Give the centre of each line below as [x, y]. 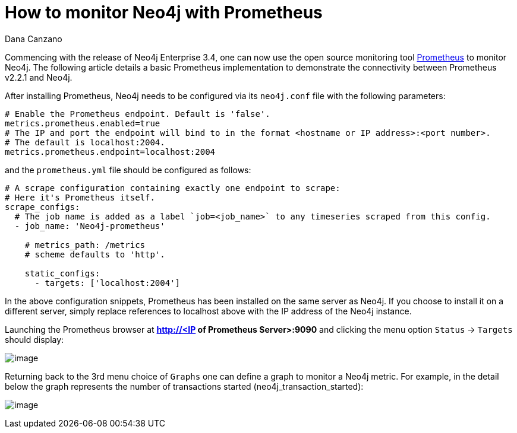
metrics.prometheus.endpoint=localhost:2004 [110, 152]
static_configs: [62, 273]
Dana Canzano [34, 39]
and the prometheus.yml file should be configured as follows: [128, 170]
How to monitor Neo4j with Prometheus [164, 12]
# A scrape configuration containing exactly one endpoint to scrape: [173, 188]
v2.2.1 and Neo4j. [39, 77]
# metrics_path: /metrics [85, 245]
